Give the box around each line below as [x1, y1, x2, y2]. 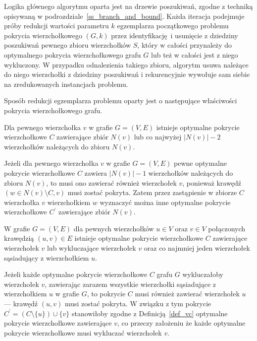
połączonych [208, 223, 246, 233]
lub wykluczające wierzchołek [47, 243, 136, 253]
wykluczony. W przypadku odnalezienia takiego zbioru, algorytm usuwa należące [4, 59, 249, 69]
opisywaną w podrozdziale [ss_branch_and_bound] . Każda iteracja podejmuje [4, 10, 245, 21]
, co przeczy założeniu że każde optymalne [117, 318, 246, 328]
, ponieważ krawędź [182, 177, 241, 188]
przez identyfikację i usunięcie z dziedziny [111, 30, 238, 40]
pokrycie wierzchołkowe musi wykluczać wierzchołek [4, 327, 162, 338]
